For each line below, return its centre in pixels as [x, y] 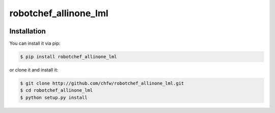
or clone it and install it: [34, 70]
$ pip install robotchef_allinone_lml [68, 57]
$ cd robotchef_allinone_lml [57, 90]
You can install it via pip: [35, 44]
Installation [28, 31]
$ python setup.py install [54, 97]
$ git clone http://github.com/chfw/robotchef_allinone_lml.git [102, 83]
